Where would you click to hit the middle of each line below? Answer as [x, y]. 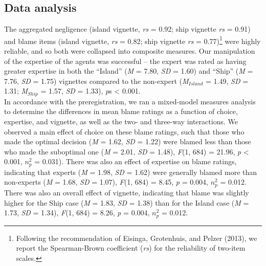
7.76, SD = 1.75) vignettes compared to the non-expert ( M [96, 81]
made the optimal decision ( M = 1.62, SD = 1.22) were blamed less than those [128, 141]
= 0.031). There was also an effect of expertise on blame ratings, [136, 161]
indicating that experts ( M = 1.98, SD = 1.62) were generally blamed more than [131, 172]
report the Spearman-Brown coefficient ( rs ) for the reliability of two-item [131, 248]
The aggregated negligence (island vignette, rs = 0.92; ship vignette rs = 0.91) [127, 29]
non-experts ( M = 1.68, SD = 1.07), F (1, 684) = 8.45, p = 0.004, [106, 182]
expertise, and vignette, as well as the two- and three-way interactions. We [121, 121]
